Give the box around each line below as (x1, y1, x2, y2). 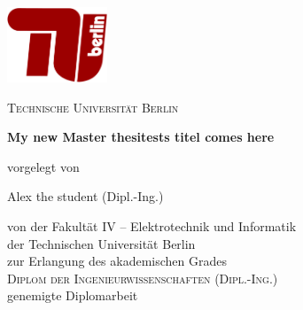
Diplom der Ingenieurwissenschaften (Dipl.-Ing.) (7, 268, 278, 287)
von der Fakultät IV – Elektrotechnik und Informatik (7, 217, 297, 236)
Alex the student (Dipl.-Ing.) (7, 187, 164, 205)
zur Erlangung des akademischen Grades (7, 252, 227, 270)
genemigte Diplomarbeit (7, 286, 138, 305)
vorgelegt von (7, 157, 80, 175)
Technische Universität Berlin (7, 97, 179, 116)
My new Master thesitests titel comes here (7, 128, 275, 146)
